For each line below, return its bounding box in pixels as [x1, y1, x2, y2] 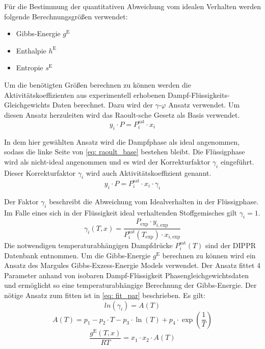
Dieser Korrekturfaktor [4, 167, 76, 178]
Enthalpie [16, 45, 46, 56]
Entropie [16, 62, 43, 73]
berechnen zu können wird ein [162, 250, 256, 260]
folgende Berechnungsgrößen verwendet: [4, 11, 128, 21]
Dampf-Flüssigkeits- [168, 89, 230, 100]
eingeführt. [220, 156, 254, 167]
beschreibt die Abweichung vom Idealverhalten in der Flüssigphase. [49, 196, 259, 206]
